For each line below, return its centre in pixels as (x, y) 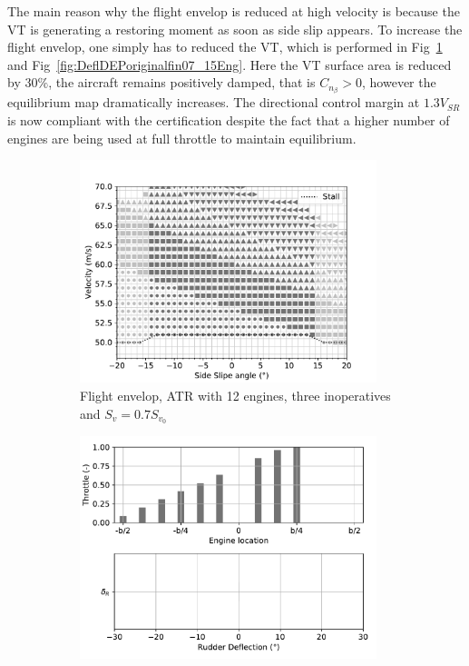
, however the (399, 82)
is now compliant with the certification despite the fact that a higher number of (229, 120)
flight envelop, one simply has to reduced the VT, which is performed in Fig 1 (225, 47)
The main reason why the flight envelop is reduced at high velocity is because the (234, 11)
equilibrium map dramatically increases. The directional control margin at (214, 102)
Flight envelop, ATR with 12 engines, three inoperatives (235, 395)
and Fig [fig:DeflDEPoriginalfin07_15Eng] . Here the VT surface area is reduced (230, 64)
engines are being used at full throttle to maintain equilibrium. (182, 138)
